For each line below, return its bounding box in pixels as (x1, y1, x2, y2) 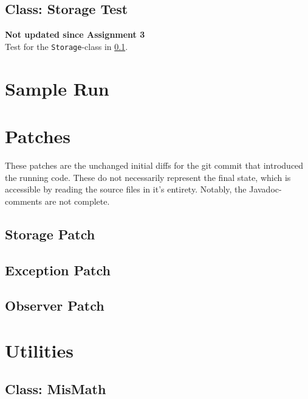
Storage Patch (5, 224, 95, 243)
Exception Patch (5, 260, 111, 279)
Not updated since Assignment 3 (5, 28, 145, 41)
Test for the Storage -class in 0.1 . (5, 40, 128, 52)
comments (5, 194, 43, 207)
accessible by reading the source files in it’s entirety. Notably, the (5, 183, 247, 196)
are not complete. (44, 194, 110, 207)
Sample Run (5, 76, 109, 101)
